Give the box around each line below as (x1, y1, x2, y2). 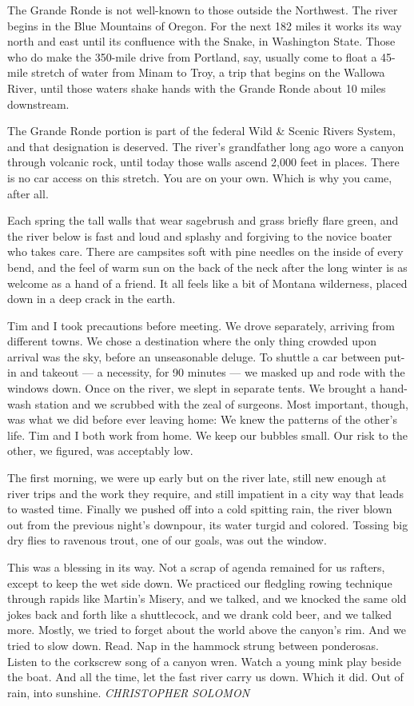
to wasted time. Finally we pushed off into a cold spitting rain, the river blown (7, 501, 392, 517)
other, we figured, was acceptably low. (7, 442, 193, 459)
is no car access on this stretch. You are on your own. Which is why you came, (7, 169, 392, 185)
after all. (7, 185, 49, 201)
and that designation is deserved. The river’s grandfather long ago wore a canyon (7, 138, 404, 154)
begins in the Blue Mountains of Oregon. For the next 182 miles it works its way (7, 17, 402, 34)
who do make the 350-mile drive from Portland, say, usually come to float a (7, 48, 377, 65)
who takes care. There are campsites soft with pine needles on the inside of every (7, 243, 404, 260)
